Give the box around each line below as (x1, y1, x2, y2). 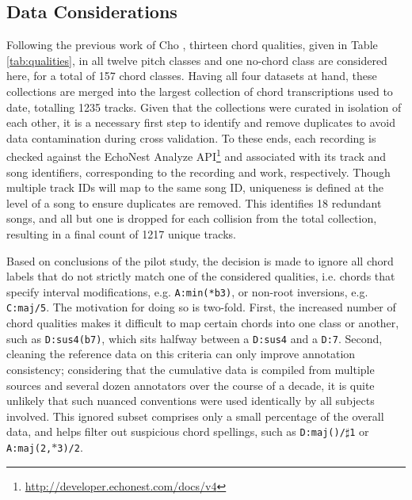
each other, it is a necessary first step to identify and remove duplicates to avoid (6, 114, 395, 131)
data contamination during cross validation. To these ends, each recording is (6, 129, 376, 146)
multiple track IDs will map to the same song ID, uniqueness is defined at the (6, 179, 384, 196)
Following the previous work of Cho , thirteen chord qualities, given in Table (6, 36, 378, 53)
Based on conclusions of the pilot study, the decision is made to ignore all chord (6, 252, 394, 269)
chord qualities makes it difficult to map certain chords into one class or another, (6, 315, 399, 331)
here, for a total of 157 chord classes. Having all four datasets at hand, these (6, 67, 377, 84)
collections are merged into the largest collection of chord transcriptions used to (6, 82, 393, 99)
